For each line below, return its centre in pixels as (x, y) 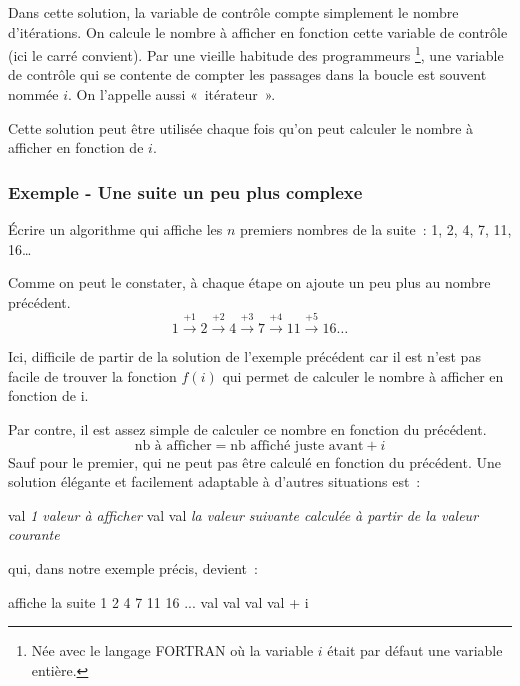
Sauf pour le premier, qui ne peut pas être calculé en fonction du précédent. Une (255, 461)
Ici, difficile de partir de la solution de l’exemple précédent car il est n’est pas (244, 356)
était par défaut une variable (415, 650)
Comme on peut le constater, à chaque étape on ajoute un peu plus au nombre (249, 282)
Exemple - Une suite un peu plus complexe (185, 191)
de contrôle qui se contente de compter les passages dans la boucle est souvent (247, 74)
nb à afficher (173, 445)
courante (34, 534)
